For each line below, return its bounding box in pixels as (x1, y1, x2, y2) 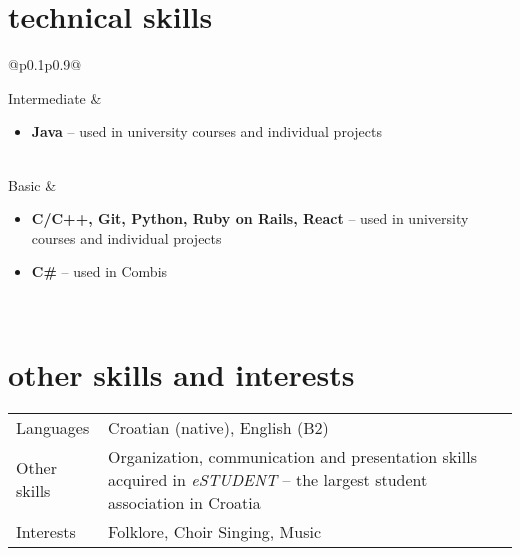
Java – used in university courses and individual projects (31, 121, 382, 142)
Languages (16, 415, 90, 439)
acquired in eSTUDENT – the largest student (108, 467, 428, 491)
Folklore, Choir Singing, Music (108, 519, 322, 543)
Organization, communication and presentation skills (108, 444, 477, 468)
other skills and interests (8, 353, 355, 394)
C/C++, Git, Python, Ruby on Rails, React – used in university (31, 208, 469, 229)
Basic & (8, 174, 57, 195)
